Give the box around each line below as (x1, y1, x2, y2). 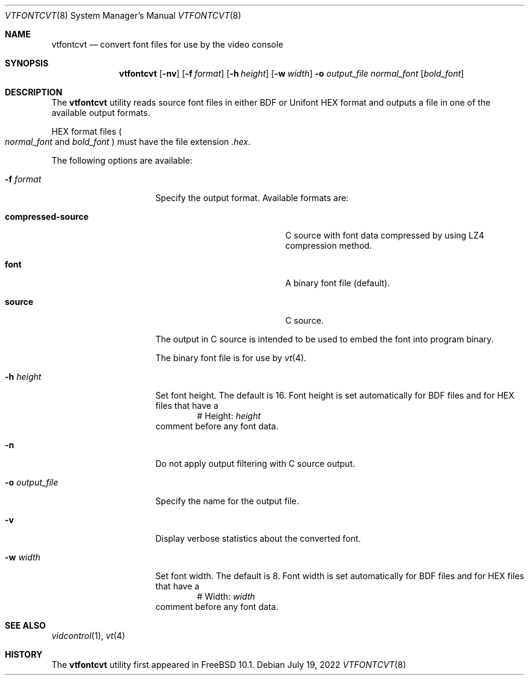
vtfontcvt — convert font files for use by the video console (51, 39, 283, 50)
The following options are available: (51, 155, 193, 165)
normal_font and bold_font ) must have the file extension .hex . (5, 136, 251, 147)
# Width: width (197, 591, 255, 601)
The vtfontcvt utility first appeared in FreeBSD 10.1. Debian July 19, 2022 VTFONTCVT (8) (51, 659, 406, 670)
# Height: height (197, 411, 261, 421)
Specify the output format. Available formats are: (155, 193, 349, 203)
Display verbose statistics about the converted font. (155, 533, 361, 544)
